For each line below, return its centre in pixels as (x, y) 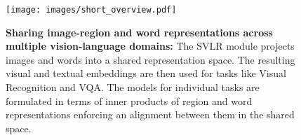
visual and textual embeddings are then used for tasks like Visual (146, 73)
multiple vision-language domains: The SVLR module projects (150, 46)
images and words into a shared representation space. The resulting (150, 59)
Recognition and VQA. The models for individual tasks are (133, 87)
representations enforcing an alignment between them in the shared (150, 114)
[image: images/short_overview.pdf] (91, 10)
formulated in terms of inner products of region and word (129, 100)
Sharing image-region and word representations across (139, 32)
